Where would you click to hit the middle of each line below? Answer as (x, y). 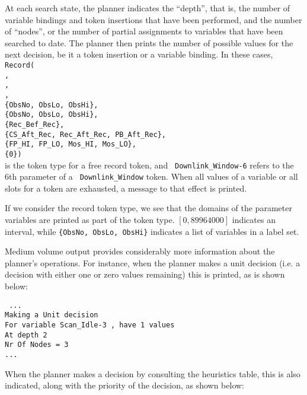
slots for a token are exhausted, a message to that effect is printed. (126, 188)
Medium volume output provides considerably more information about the (140, 251)
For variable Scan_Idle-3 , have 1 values (90, 325)
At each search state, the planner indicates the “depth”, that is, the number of (148, 8)
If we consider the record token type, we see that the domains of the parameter (148, 208)
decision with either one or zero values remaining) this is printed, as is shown (145, 274)
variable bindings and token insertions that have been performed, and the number (153, 19)
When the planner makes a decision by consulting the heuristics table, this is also (153, 373)
